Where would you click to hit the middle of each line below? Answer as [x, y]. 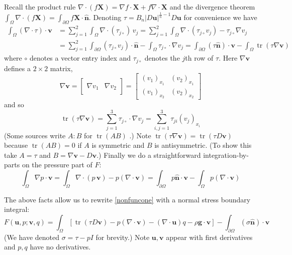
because [16, 145]
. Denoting [105, 17]
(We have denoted [32, 237]
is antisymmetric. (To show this [203, 145]
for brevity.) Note [123, 237]
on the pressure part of [57, 165]
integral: [17, 209]
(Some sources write [35, 135]
